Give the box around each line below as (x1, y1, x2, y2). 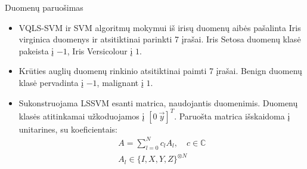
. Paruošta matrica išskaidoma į (174, 109, 290, 122)
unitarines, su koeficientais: (18, 122, 117, 135)
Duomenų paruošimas (5, 1, 83, 13)
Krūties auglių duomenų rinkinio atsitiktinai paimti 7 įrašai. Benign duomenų (18, 64, 302, 77)
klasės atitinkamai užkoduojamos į (18, 109, 145, 122)
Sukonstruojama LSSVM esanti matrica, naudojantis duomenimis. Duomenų (18, 96, 298, 109)
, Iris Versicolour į (67, 44, 133, 57)
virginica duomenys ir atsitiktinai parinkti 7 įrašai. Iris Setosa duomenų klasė (18, 33, 301, 45)
